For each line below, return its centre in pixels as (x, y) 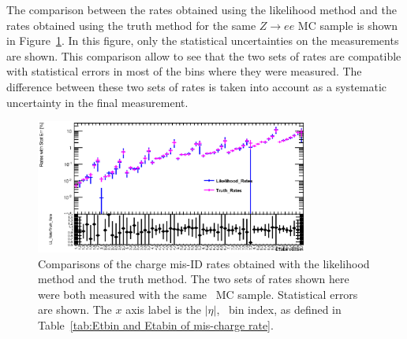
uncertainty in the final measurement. (97, 102)
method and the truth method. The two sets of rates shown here (194, 279)
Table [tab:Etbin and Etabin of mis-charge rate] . (156, 325)
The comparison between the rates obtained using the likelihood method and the (202, 9)
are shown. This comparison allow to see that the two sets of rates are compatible (204, 55)
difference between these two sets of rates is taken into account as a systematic (197, 86)
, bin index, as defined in (279, 310)
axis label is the (163, 310)
